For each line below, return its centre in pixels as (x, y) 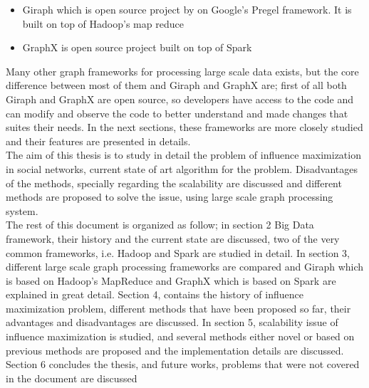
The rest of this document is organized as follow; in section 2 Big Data (160, 225)
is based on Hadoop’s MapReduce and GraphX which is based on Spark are (171, 280)
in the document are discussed (72, 378)
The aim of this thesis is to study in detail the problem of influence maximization (183, 155)
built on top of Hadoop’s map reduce (103, 23)
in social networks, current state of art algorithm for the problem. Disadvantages (182, 168)
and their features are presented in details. (98, 141)
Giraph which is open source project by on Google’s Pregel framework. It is (187, 9)
